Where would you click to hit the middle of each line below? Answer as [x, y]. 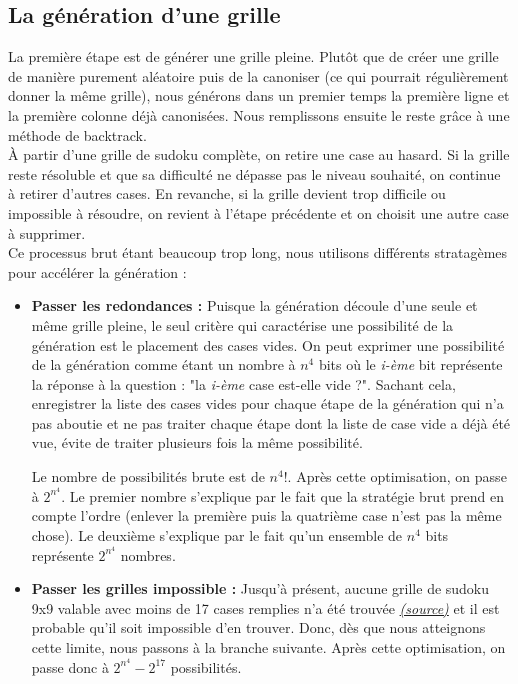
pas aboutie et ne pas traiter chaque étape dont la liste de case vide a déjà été [271, 422]
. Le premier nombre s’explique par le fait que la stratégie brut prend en [282, 495]
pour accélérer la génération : [97, 271]
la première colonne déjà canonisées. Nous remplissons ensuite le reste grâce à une [259, 114]
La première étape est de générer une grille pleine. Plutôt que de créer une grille [253, 56]
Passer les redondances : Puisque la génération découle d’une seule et [254, 305]
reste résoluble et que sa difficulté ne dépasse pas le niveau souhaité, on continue [254, 173]
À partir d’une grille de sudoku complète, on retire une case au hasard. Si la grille [259, 154]
